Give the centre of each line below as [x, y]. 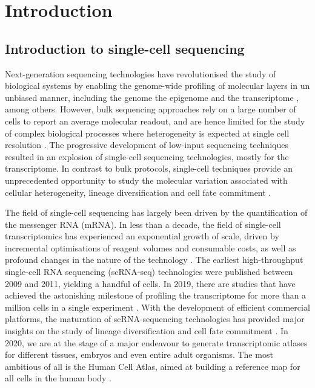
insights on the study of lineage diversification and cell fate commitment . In [147, 331]
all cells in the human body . [58, 378]
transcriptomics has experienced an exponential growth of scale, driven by [142, 236]
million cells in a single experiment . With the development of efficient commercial [157, 307]
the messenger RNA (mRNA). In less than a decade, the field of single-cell [143, 224]
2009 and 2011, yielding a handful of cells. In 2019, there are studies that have [150, 283]
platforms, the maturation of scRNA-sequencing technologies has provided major [155, 319]
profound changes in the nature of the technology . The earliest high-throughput [154, 260]
